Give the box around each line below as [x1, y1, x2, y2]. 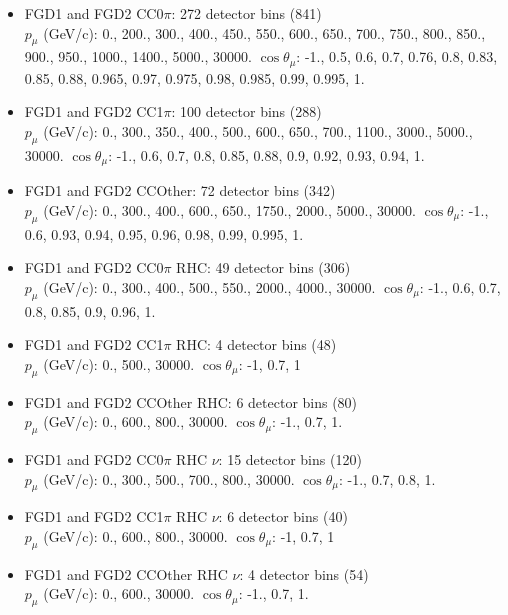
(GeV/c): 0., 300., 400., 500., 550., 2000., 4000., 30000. [43, 276, 376, 297]
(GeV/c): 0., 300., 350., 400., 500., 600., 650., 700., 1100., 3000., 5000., [43, 121, 473, 142]
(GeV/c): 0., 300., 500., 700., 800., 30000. [43, 468, 295, 489]
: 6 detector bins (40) [218, 506, 348, 527]
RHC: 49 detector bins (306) [176, 257, 351, 278]
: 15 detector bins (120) [218, 449, 362, 470]
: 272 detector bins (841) [171, 3, 322, 23]
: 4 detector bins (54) [239, 563, 369, 584]
